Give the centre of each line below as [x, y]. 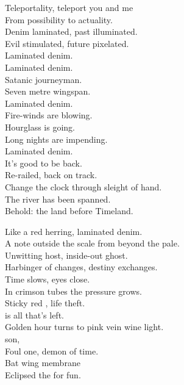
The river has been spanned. [58, 199]
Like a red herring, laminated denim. [74, 231]
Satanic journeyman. [44, 79]
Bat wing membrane [43, 363]
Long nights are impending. [56, 139]
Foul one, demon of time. [52, 351]
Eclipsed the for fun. [43, 374]
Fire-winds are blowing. [49, 115]
